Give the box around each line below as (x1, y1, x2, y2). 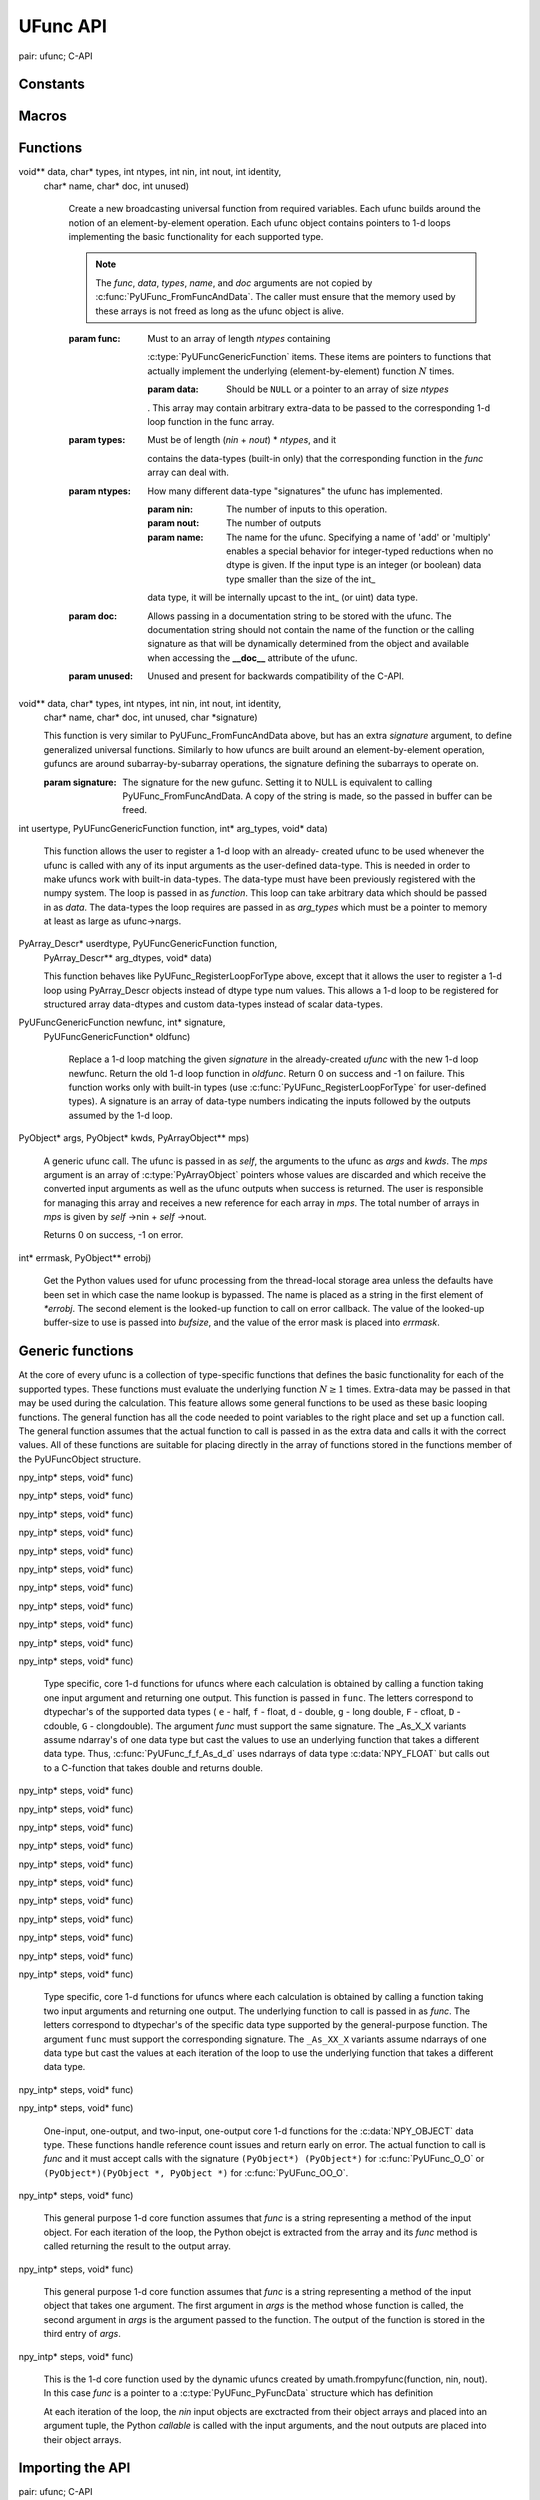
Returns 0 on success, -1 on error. (43, 1229, 184, 1241)
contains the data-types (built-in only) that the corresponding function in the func (147, 452, 484, 464)
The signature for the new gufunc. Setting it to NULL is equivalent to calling (122, 776, 433, 788)
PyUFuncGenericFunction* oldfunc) (43, 1030, 191, 1042)
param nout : (147, 517, 200, 529)
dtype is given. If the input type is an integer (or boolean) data (226, 559, 482, 571)
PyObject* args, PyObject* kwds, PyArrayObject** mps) (18, 1132, 250, 1144)
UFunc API (18, 15, 107, 37)
